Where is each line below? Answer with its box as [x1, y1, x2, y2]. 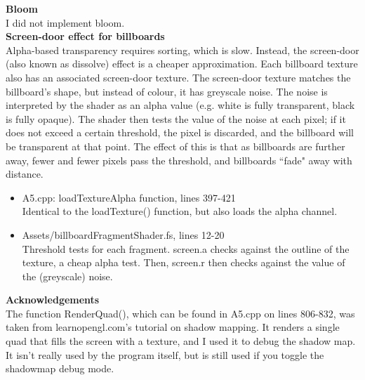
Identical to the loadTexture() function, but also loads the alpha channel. [22, 204, 338, 218]
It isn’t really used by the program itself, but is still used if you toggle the [6, 347, 324, 362]
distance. [6, 166, 44, 181]
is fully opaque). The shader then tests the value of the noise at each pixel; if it [6, 111, 346, 126]
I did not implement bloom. [6, 15, 125, 30]
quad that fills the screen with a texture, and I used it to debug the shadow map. [6, 334, 356, 348]
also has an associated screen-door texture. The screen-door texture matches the [6, 70, 351, 84]
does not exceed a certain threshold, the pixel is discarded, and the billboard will [6, 125, 354, 140]
